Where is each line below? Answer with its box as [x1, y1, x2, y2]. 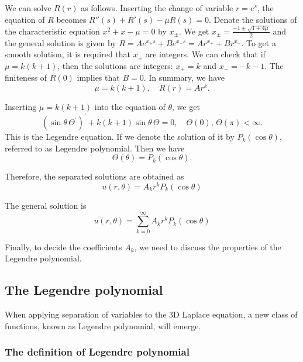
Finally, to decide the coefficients [5, 240, 122, 253]
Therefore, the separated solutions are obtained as [5, 170, 184, 182]
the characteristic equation [5, 25, 100, 37]
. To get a [241, 36, 276, 49]
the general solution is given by [5, 36, 116, 49]
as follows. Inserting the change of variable [81, 2, 233, 13]
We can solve [5, 2, 51, 13]
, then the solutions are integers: [57, 59, 173, 71]
